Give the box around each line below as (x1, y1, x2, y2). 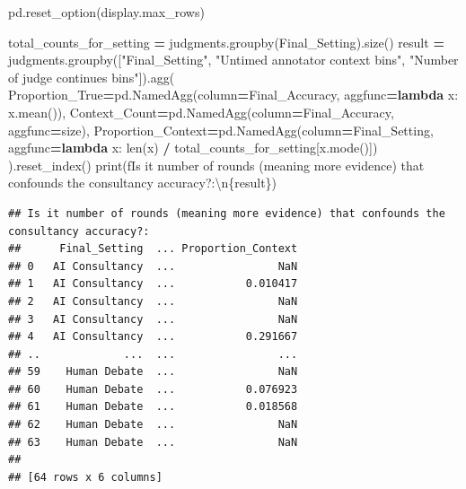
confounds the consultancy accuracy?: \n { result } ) (8, 173, 277, 192)
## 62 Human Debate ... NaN (8, 418, 298, 432)
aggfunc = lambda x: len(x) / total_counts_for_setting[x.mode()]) (8, 138, 378, 157)
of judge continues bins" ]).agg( (8, 67, 175, 86)
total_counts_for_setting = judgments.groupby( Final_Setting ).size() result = (8, 32, 444, 51)
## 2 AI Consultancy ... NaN (8, 294, 298, 308)
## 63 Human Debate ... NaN (8, 435, 298, 449)
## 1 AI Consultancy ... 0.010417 (8, 277, 298, 291)
